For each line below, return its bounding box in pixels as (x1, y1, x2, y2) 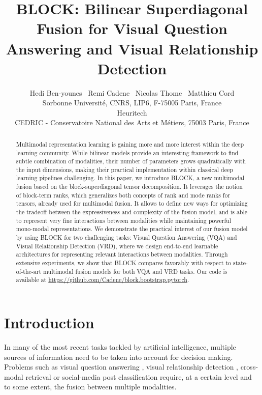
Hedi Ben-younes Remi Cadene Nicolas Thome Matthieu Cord (29, 87, 235, 98)
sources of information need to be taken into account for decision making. (4, 351, 233, 362)
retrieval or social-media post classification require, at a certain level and (25, 371, 252, 382)
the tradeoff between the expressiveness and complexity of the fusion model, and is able (16, 208, 248, 216)
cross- (240, 361, 258, 372)
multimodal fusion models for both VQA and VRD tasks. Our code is (43, 267, 227, 275)
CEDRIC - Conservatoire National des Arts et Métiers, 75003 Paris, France (15, 117, 249, 128)
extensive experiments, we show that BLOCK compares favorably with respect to (16, 259, 231, 267)
